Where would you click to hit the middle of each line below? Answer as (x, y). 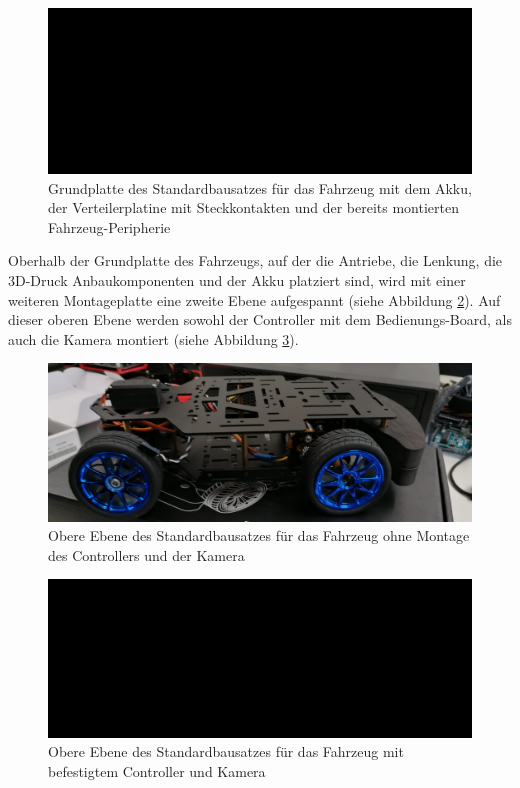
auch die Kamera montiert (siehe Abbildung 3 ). (153, 338)
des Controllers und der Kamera (146, 554)
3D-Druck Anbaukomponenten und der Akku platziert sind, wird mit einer (237, 280)
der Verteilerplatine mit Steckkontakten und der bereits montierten (253, 207)
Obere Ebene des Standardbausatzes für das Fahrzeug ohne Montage (259, 535)
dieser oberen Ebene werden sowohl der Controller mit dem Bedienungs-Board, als (260, 319)
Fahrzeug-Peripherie (109, 226)
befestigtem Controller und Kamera (157, 770)
